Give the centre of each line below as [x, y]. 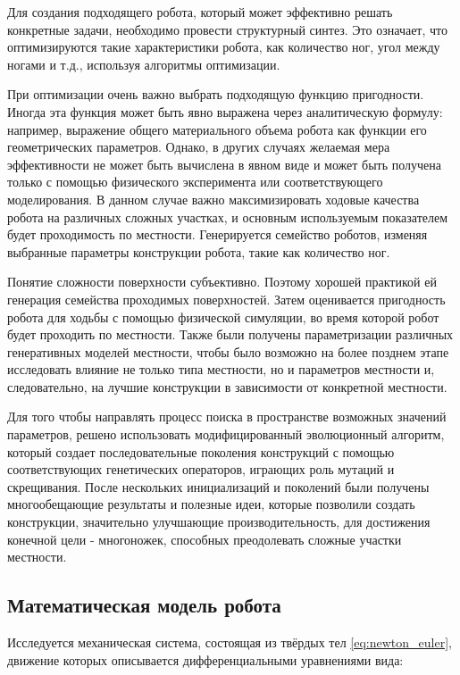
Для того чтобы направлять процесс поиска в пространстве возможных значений [227, 417]
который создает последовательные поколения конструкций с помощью [201, 451]
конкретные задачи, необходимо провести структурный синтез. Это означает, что [228, 29]
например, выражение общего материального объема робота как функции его [217, 129]
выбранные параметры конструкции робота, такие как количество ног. [199, 251]
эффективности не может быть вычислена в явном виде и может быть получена [225, 164]
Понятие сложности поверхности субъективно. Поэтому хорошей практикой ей [222, 282]
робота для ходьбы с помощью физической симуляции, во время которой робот [223, 317]
